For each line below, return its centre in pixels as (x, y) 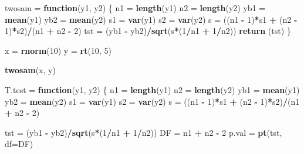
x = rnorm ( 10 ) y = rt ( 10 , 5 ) (58, 50)
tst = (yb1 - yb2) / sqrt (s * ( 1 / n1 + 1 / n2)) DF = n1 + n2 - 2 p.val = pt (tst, (143, 132)
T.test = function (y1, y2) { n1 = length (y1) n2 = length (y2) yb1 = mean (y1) (152, 89)
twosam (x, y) (30, 70)
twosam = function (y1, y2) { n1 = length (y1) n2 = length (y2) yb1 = (135, 8)
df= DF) (19, 144)
